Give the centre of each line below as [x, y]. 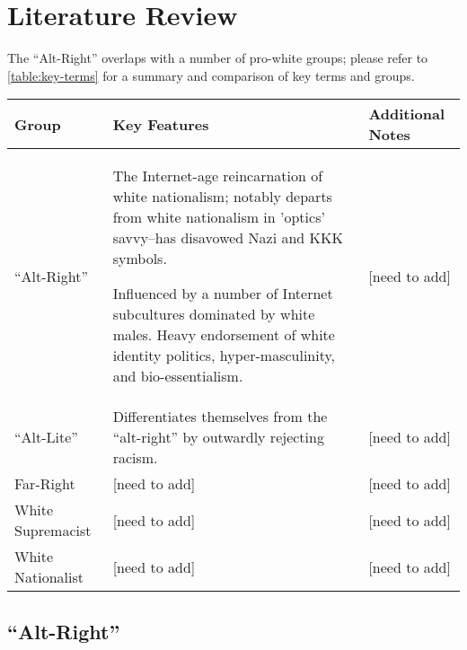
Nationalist [49, 577]
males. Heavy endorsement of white [224, 335]
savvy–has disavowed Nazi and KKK [228, 238]
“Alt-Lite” [46, 437]
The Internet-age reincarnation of [218, 176]
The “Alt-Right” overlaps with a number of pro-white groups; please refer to [218, 58]
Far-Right [45, 484]
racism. [135, 458]
